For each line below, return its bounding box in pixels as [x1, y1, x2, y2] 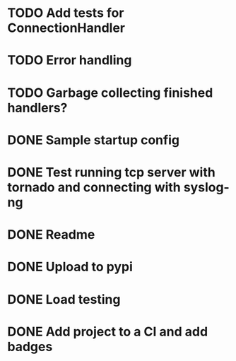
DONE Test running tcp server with [7, 164, 216, 180]
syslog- [183, 179, 230, 195]
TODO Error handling [7, 52, 132, 69]
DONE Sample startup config [7, 132, 180, 148]
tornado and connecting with [7, 179, 182, 195]
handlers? [7, 100, 68, 116]
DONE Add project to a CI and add [7, 324, 208, 340]
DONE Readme [7, 227, 95, 243]
